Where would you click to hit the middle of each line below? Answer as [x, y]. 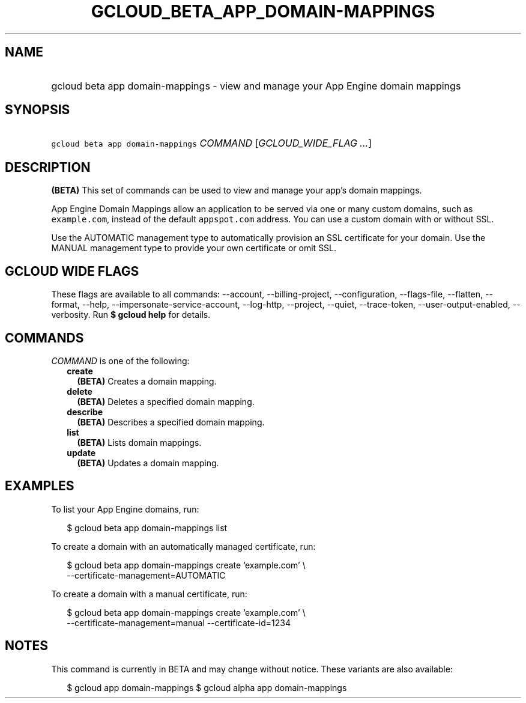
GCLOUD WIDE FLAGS [72, 271]
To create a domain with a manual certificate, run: [149, 594]
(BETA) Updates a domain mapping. [148, 463]
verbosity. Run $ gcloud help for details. [131, 315]
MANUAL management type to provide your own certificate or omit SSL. [194, 248]
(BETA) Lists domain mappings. [139, 442]
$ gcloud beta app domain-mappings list [147, 528]
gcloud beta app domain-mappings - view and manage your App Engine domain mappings [256, 86]
